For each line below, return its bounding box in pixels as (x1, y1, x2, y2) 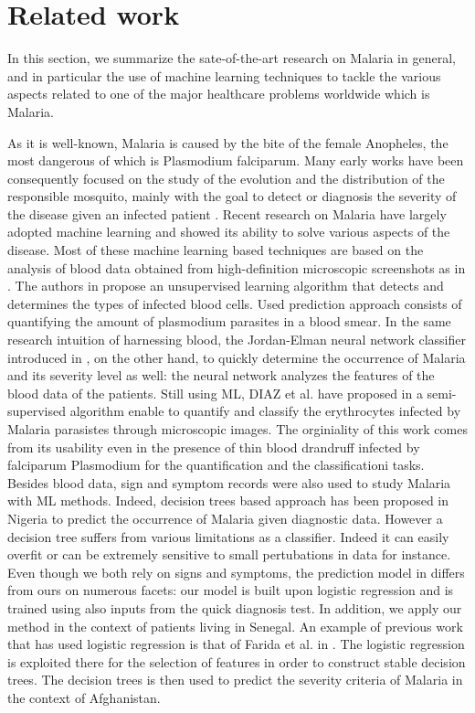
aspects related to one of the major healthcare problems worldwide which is (7, 84, 430, 103)
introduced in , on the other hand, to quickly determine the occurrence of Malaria (7, 347, 466, 367)
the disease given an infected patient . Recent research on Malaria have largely (7, 204, 447, 223)
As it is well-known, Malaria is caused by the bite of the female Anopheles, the (7, 133, 449, 152)
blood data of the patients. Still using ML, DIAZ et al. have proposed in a (7, 383, 423, 402)
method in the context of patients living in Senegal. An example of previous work (7, 616, 463, 635)
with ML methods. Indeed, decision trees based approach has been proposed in (7, 491, 449, 510)
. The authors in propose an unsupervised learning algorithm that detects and (7, 276, 444, 295)
